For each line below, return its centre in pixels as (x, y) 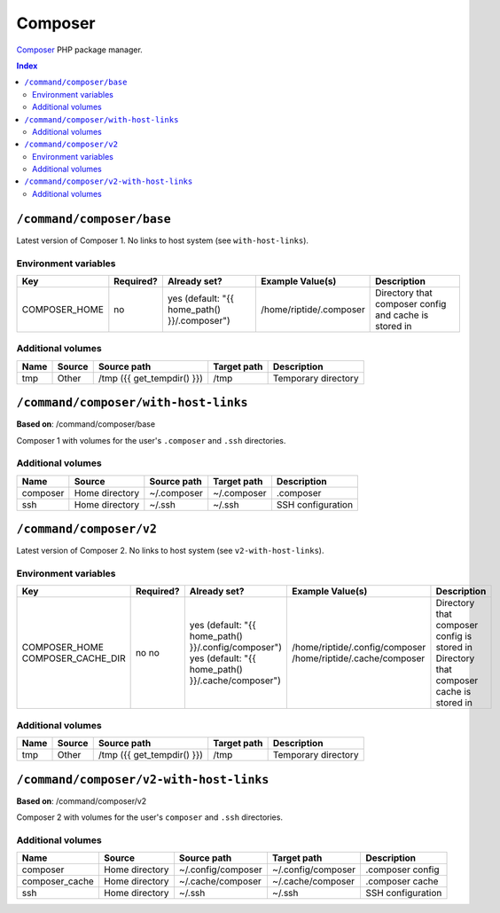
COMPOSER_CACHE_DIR (74, 658)
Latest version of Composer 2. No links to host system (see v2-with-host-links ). (170, 551)
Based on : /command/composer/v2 (82, 801)
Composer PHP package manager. (80, 50)
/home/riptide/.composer (313, 309)
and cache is (402, 315)
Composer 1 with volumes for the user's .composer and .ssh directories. (151, 440)
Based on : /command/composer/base (86, 424)
